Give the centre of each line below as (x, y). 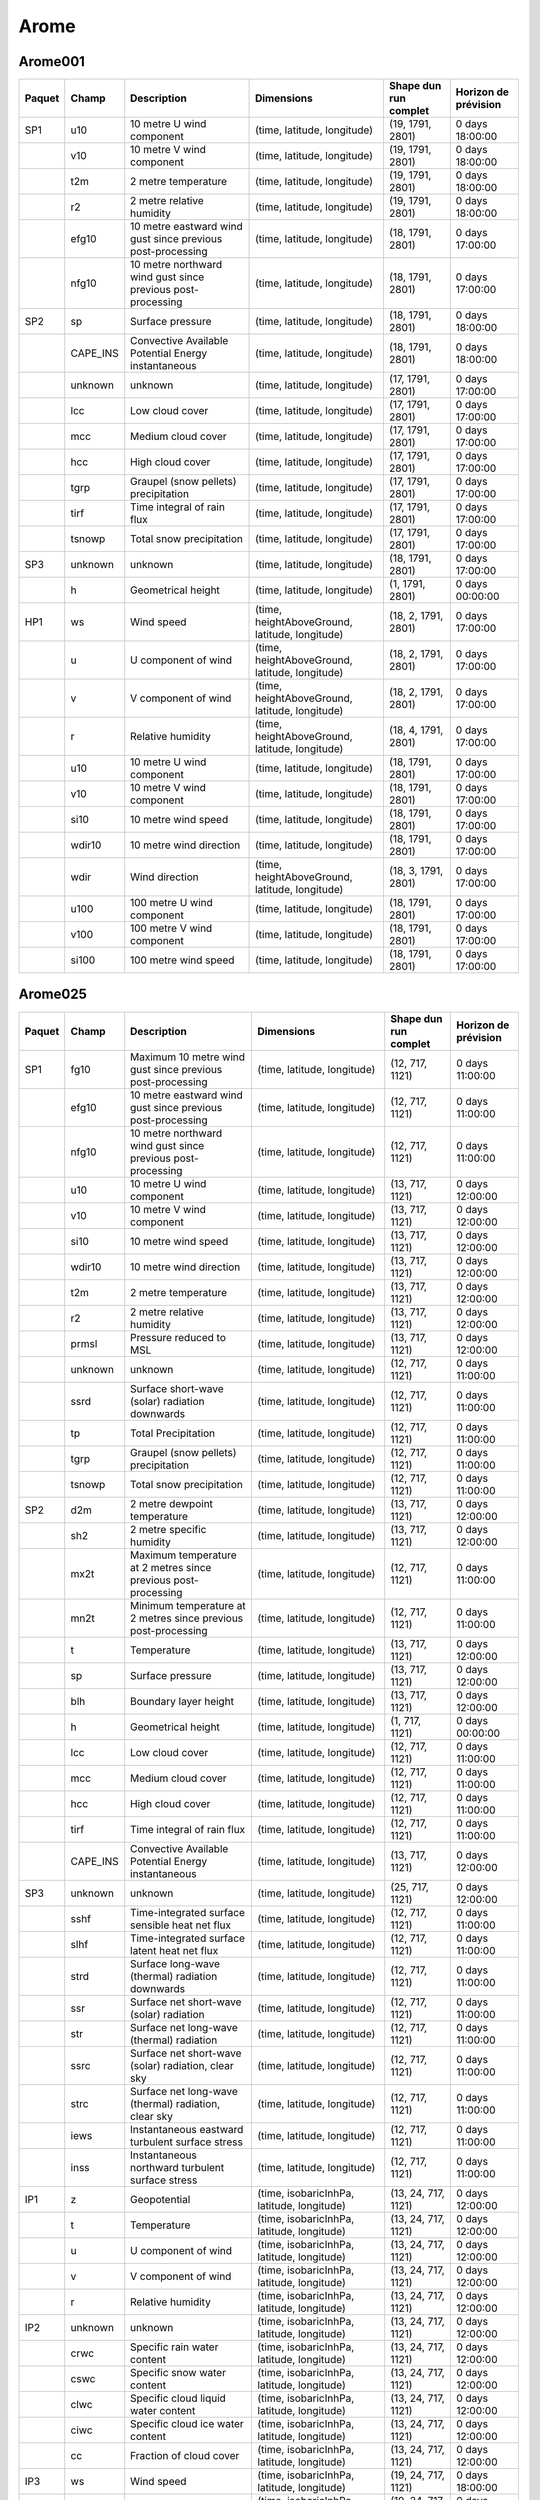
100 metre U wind (172, 903)
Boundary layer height (182, 1701)
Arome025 (52, 994)
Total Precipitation (173, 1433)
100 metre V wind (171, 928)
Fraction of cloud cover (185, 2455)
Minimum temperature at (188, 1605)
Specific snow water (178, 2372)
